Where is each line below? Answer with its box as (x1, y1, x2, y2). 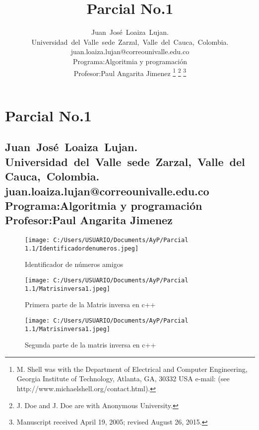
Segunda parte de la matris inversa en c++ (25, 340, 156, 350)
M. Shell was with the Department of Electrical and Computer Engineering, (16, 363, 248, 374)
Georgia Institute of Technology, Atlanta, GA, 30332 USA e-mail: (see (16, 373, 230, 384)
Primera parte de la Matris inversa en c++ (25, 299, 156, 310)
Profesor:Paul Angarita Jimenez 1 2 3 (73, 66, 187, 78)
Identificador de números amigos (25, 259, 124, 269)
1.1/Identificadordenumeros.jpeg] (25, 245, 139, 252)
